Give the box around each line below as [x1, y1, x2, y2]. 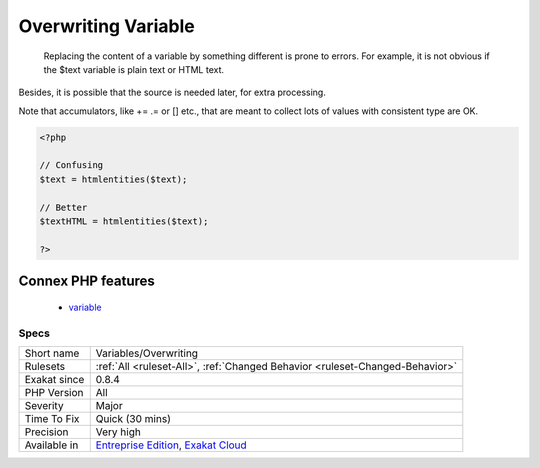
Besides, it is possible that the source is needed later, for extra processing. [18, 86, 327, 99]
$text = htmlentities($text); [39, 173, 188, 185]
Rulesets [24, 359, 65, 373]
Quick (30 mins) [95, 411, 172, 425]
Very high [95, 425, 142, 439]
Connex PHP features [18, 273, 155, 290]
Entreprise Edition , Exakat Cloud [95, 438, 247, 452]
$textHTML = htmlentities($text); [39, 216, 209, 227]
